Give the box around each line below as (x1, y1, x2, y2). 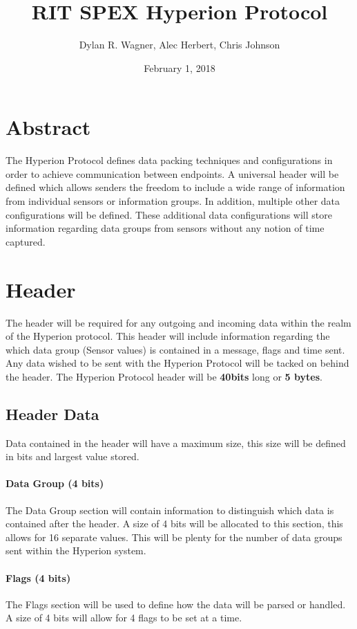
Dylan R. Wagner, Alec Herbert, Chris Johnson (79, 37, 280, 52)
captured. (6, 234, 46, 248)
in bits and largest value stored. (6, 449, 139, 464)
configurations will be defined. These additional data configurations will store (6, 207, 332, 221)
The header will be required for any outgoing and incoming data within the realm (6, 315, 351, 329)
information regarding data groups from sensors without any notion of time (6, 221, 325, 235)
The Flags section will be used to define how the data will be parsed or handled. (6, 596, 346, 611)
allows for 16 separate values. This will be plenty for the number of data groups (6, 529, 342, 544)
